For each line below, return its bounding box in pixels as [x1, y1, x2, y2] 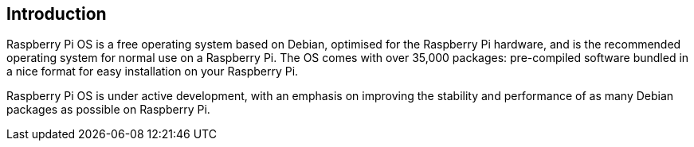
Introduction [6, 4, 107, 24]
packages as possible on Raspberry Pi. [6, 103, 210, 117]
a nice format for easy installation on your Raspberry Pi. [6, 64, 299, 79]
